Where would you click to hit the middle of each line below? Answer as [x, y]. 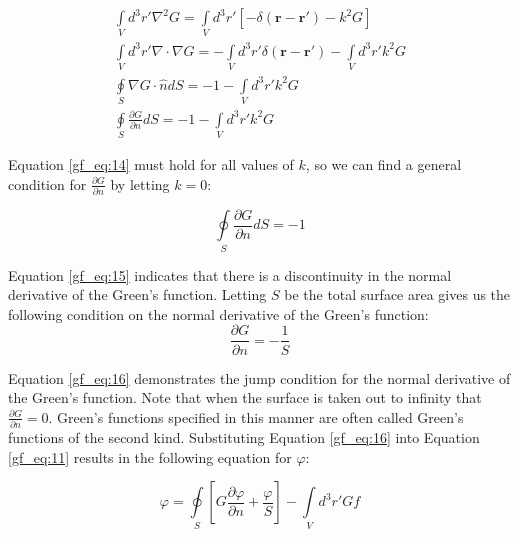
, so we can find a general [383, 163]
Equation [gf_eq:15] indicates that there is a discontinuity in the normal [230, 274]
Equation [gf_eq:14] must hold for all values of [151, 163]
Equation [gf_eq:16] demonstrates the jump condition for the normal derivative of [259, 377]
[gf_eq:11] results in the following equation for [150, 456]
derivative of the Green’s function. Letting [137, 294]
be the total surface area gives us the [397, 294]
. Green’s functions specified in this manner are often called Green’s [256, 416]
